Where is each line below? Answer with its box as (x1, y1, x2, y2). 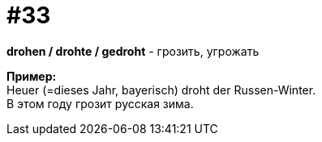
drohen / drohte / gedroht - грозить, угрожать (6, 44, 260, 58)
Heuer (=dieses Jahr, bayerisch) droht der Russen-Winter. (6, 82, 316, 97)
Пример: (6, 69, 57, 83)
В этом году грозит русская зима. (6, 96, 194, 111)
